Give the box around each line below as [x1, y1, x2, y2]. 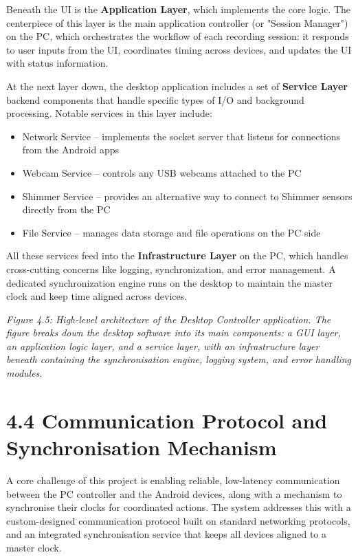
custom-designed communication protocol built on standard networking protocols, [6, 513, 350, 527]
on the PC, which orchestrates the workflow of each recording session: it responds [6, 29, 349, 43]
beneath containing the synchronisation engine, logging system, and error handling [6, 352, 352, 367]
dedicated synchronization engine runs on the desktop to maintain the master [6, 275, 333, 290]
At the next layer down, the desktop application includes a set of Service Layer [6, 78, 348, 93]
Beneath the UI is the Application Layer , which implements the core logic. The [6, 2, 351, 16]
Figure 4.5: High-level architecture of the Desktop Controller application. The [6, 312, 331, 326]
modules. [6, 366, 43, 380]
